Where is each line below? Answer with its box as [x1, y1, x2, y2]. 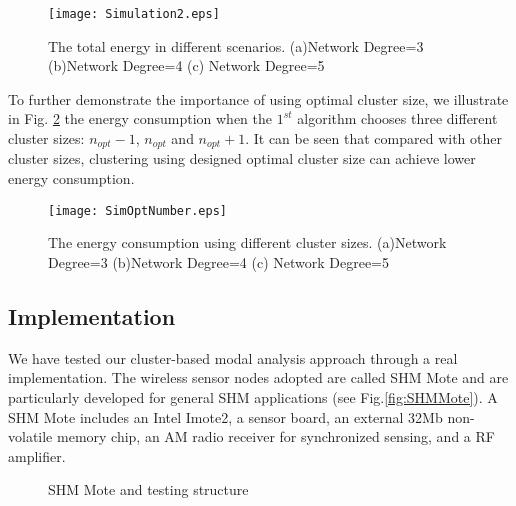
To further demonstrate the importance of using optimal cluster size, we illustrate [8, 88, 509, 109]
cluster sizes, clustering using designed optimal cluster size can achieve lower [8, 148, 476, 169]
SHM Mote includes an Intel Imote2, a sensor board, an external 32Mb [8, 406, 443, 427]
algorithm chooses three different [297, 108, 498, 129]
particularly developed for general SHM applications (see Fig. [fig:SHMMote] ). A [8, 386, 498, 407]
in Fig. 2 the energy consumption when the [8, 108, 272, 129]
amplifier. [8, 445, 66, 466]
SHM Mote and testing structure [48, 479, 249, 500]
